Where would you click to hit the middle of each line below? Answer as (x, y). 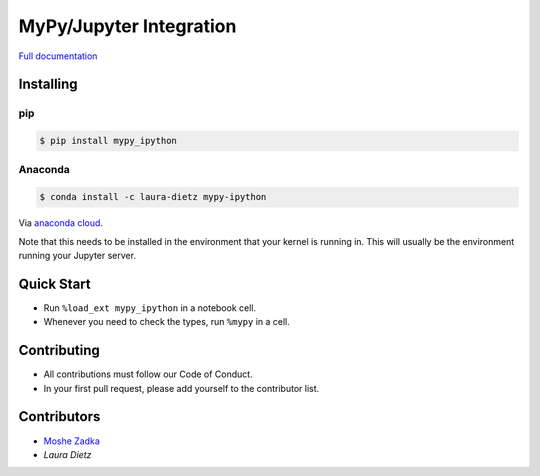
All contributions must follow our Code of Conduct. (148, 374)
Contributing (59, 350)
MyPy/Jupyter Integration (127, 26)
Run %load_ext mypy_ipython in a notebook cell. (150, 307)
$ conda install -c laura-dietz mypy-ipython (153, 197)
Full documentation (58, 56)
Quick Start (54, 283)
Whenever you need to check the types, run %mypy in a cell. (166, 322)
